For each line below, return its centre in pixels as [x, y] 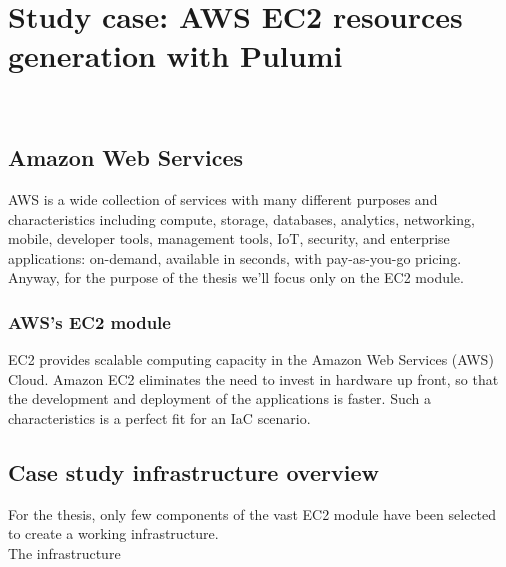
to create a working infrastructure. [113, 533]
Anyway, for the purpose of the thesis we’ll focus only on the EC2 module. [236, 277]
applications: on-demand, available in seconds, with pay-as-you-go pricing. [235, 257]
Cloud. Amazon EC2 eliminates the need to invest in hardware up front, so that [253, 378]
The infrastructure [64, 553]
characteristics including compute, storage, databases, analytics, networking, [241, 218]
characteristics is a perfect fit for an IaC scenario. [159, 418]
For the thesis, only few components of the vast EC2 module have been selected [252, 513]
